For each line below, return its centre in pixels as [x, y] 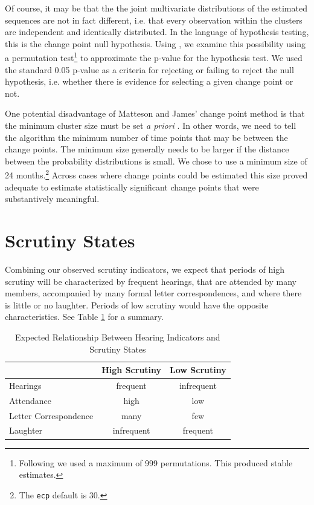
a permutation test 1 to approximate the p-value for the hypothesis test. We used [154, 57]
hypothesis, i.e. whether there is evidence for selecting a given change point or [149, 81]
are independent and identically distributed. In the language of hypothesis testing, [157, 32]
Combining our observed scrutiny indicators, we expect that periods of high [145, 269]
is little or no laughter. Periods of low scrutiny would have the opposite [137, 305]
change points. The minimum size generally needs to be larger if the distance [147, 149]
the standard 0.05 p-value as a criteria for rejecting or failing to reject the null [149, 69]
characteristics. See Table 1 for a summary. [84, 317]
